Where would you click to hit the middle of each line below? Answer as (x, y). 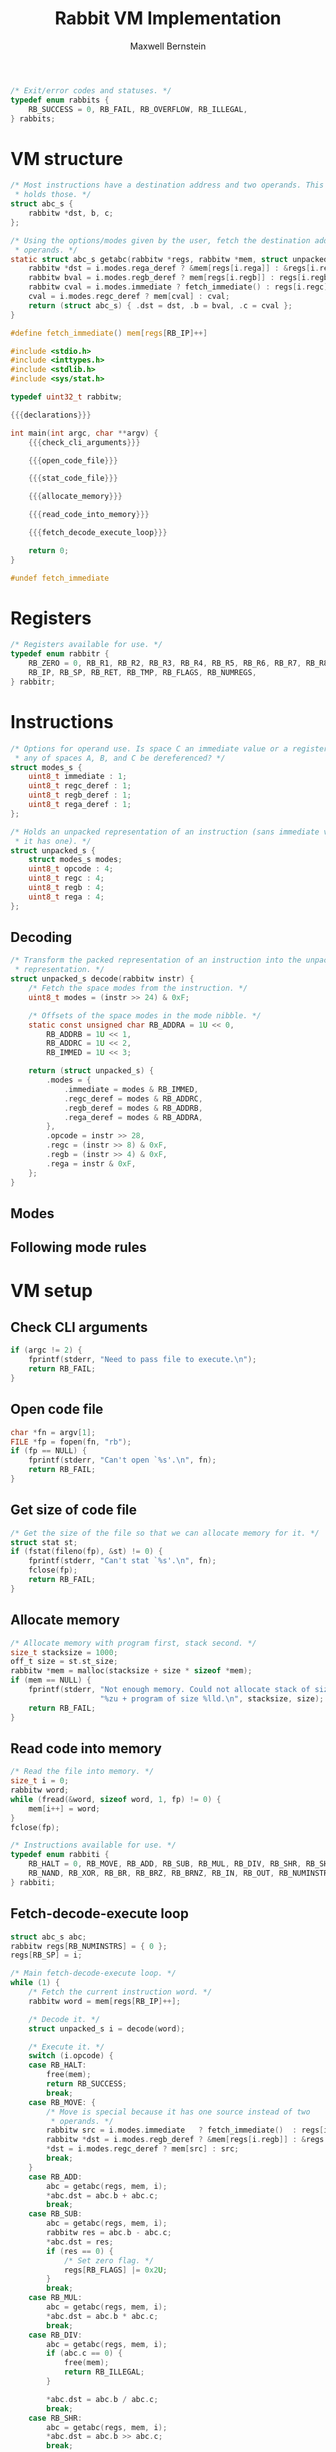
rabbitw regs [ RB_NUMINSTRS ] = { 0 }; (89, 1946)
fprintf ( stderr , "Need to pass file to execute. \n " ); (142, 1360)
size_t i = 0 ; (40, 1781)
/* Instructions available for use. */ (93, 1845)
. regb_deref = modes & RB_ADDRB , (133, 1108)
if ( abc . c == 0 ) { (84, 2353)
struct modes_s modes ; (75, 860)
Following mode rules (78, 1247)
